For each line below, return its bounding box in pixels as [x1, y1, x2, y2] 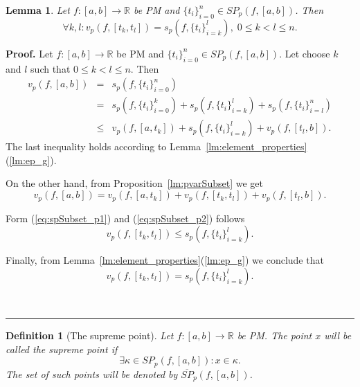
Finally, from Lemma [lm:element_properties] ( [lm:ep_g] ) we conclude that [6, 253, 324, 267]
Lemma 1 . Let [6, 3, 70, 17]
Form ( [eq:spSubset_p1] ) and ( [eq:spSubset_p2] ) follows [6, 210, 245, 225]
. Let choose [279, 46, 330, 60]
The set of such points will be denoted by [6, 366, 178, 381]
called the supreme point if [6, 341, 118, 356]
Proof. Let [6, 46, 53, 60]
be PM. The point [237, 328, 312, 343]
